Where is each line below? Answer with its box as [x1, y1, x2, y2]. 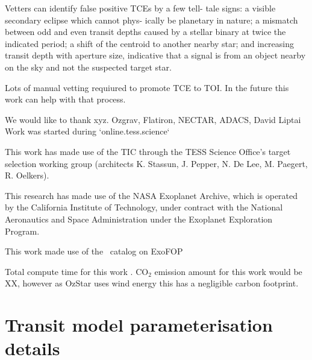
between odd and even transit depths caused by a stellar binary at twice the [5, 25, 286, 38]
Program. [5, 224, 40, 237]
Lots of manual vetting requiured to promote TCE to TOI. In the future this [5, 81, 289, 93]
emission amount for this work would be [154, 265, 302, 277]
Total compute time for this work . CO [5, 265, 149, 277]
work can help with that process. [5, 93, 126, 106]
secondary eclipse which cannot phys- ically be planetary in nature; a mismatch [5, 13, 298, 26]
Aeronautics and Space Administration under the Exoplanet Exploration [5, 212, 273, 225]
